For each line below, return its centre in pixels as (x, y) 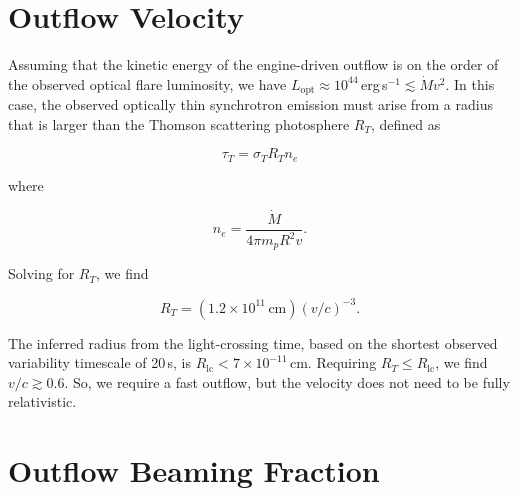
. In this (470, 83)
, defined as (405, 123)
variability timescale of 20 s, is (100, 362)
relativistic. (42, 401)
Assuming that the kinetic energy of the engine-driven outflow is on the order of (253, 64)
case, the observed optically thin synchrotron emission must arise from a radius (251, 104)
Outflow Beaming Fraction (194, 470)
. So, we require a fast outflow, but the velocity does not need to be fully (287, 381)
